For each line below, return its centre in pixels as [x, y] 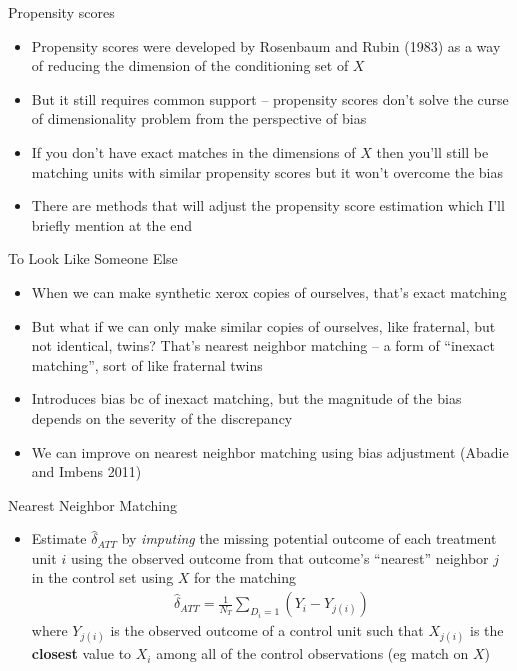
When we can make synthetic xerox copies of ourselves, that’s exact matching [269, 291]
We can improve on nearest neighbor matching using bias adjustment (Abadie [270, 451]
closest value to [81, 653]
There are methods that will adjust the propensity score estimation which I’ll [268, 205]
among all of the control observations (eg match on [312, 653]
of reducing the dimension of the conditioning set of [190, 65]
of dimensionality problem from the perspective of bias [199, 118]
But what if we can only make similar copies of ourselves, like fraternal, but [263, 325]
